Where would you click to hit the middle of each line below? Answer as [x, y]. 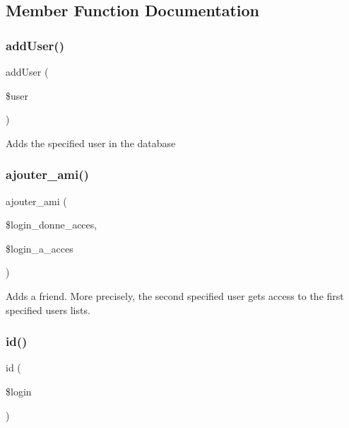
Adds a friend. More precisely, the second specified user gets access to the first [175, 295]
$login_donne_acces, [52, 225]
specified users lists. [48, 310]
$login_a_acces [40, 248]
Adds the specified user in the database [91, 143]
